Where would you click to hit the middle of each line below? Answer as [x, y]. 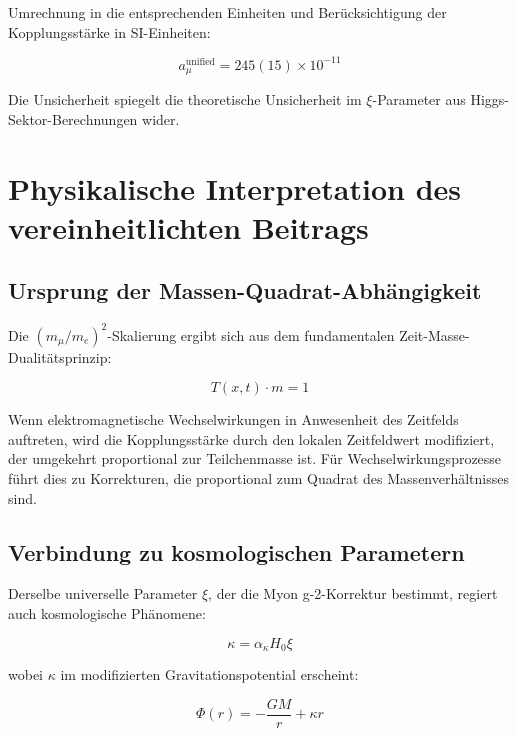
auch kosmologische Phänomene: [107, 612]
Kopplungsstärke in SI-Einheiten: [109, 31]
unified [200, 61]
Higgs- [490, 99]
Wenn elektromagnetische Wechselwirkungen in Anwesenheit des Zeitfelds [233, 419]
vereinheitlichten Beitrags [188, 226]
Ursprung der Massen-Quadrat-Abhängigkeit [245, 290]
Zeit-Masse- [434, 334]
